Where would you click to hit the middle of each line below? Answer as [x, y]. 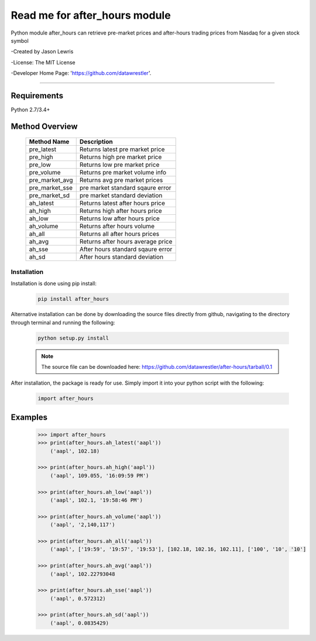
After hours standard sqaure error [126, 249]
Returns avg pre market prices [121, 180]
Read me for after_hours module [91, 15]
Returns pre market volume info [123, 173]
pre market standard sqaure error [126, 188]
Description [96, 142]
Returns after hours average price [126, 242]
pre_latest [43, 149]
